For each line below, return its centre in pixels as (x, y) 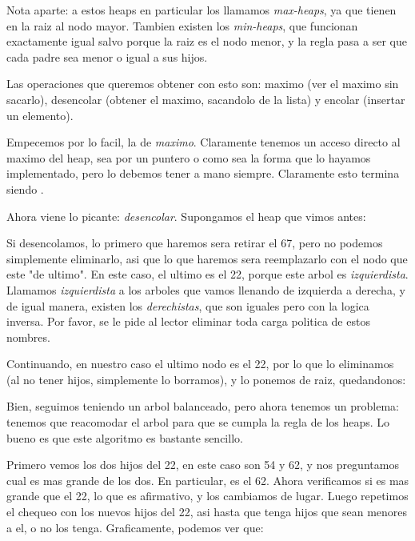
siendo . (25, 188)
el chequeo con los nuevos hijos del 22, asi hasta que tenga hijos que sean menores (207, 512)
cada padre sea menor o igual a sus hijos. (107, 56)
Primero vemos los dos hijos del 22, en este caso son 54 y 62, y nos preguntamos (203, 465)
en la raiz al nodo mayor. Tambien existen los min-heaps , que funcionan (182, 25)
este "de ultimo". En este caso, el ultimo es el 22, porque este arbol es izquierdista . (207, 274)
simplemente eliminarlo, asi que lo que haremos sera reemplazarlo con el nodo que (207, 258)
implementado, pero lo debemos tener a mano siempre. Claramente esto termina (203, 173)
